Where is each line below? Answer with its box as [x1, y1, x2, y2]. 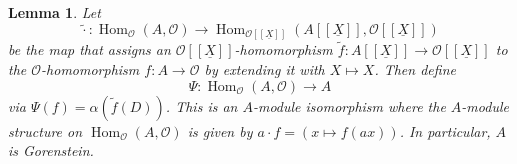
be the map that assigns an [8, 39, 171, 60]
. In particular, [399, 120, 491, 141]
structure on [8, 120, 83, 141]
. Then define [374, 58, 456, 79]
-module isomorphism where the [252, 95, 446, 116]
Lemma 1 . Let [8, 2, 101, 22]
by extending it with [204, 58, 325, 79]
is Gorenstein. [8, 140, 94, 161]
